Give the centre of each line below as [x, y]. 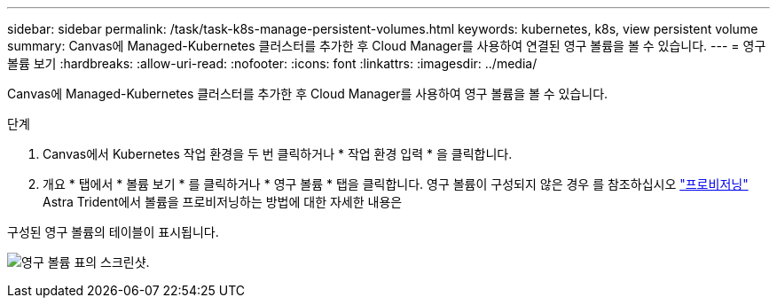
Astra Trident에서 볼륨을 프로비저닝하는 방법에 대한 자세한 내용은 [223, 202]
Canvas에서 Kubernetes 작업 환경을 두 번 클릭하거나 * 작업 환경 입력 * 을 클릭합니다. [278, 154]
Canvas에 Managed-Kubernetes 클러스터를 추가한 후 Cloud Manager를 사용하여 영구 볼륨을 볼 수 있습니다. [308, 94]
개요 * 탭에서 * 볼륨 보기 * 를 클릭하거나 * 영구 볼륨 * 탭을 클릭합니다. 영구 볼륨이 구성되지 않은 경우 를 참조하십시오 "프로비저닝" [396, 184]
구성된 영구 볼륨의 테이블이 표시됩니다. [113, 232]
